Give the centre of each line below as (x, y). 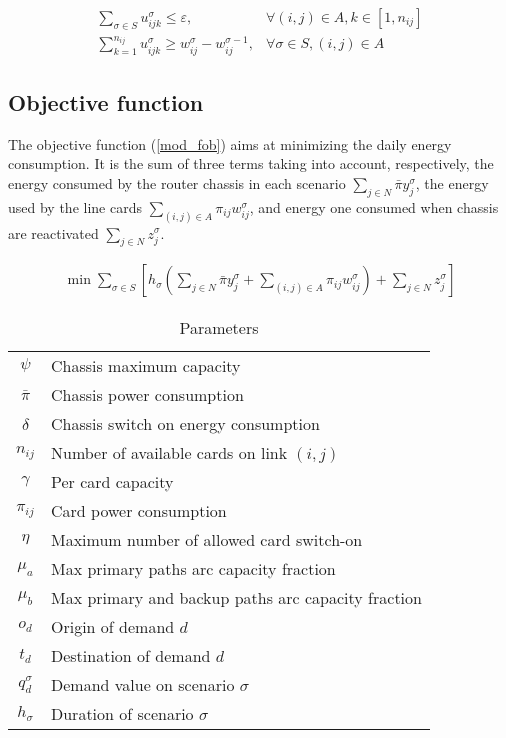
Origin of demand (112, 627)
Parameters (219, 328)
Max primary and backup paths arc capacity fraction (236, 598)
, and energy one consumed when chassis (374, 206)
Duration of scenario (122, 714)
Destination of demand (130, 656)
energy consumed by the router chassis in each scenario (177, 182)
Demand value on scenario (142, 685)
